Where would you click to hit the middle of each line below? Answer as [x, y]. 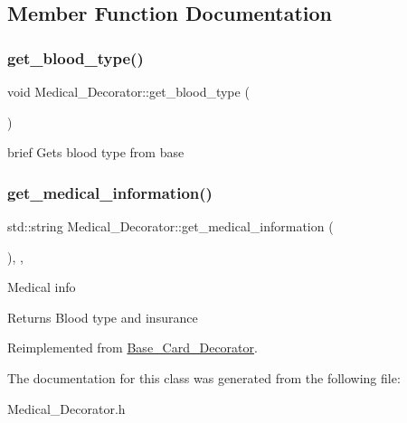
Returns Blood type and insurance [103, 317]
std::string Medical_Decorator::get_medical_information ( [170, 226]
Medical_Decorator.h [66, 408]
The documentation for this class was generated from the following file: [204, 377]
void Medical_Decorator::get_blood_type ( [128, 91]
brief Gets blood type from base [96, 152]
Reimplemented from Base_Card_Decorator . [133, 348]
